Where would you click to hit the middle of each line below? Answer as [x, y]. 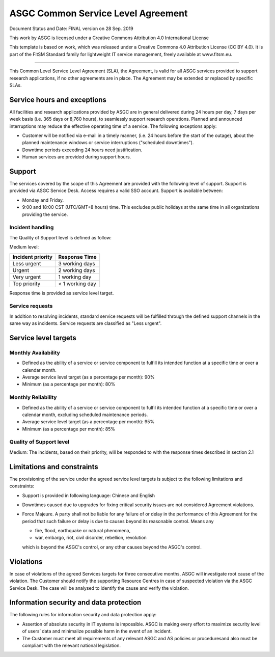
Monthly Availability [35, 352]
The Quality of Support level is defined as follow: [61, 237]
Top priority [26, 284]
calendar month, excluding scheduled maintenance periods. [85, 415]
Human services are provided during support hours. [77, 157]
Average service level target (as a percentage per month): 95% [88, 422]
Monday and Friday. [43, 200]
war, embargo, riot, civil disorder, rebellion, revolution [91, 538]
